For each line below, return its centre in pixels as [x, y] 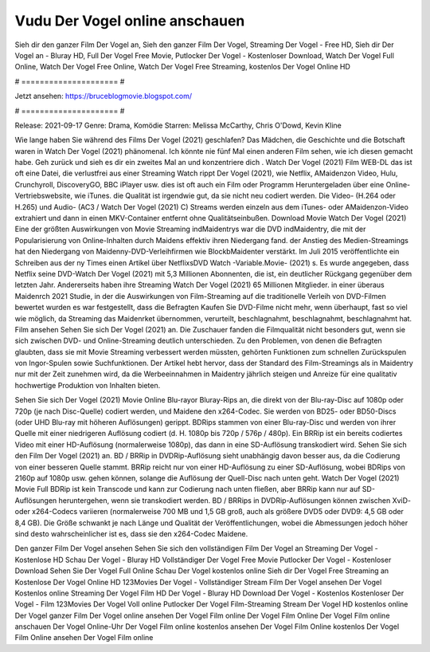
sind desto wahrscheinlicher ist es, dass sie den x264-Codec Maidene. [131, 533]
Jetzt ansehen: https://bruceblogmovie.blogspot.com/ [104, 96]
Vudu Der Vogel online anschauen [130, 21]
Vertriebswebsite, [44, 196]
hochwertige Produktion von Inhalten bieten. [88, 385]
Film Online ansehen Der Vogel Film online [84, 638]
